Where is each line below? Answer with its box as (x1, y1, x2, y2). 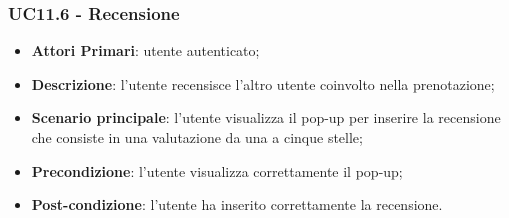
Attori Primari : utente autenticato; (31, 40, 260, 61)
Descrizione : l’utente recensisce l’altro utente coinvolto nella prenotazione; (31, 73, 495, 94)
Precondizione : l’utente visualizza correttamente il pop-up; (31, 160, 403, 181)
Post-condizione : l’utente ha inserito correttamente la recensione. (31, 194, 443, 215)
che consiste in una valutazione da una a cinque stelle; (31, 127, 363, 147)
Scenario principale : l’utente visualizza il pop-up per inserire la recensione (31, 107, 501, 128)
